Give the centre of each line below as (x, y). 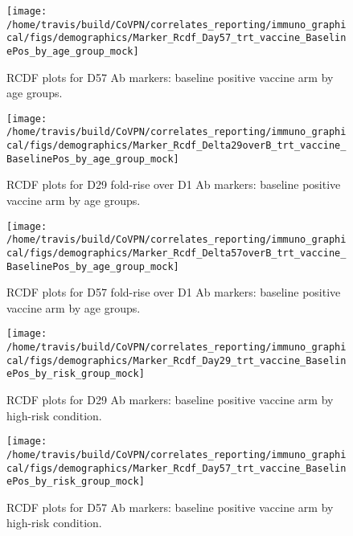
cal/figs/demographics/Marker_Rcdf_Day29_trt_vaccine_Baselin (176, 360)
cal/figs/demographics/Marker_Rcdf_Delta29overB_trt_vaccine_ (176, 146)
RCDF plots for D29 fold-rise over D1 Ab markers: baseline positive (174, 184)
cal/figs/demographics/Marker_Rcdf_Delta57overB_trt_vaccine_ (176, 253)
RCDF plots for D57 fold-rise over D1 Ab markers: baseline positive (174, 292)
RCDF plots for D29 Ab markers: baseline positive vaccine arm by (170, 400)
